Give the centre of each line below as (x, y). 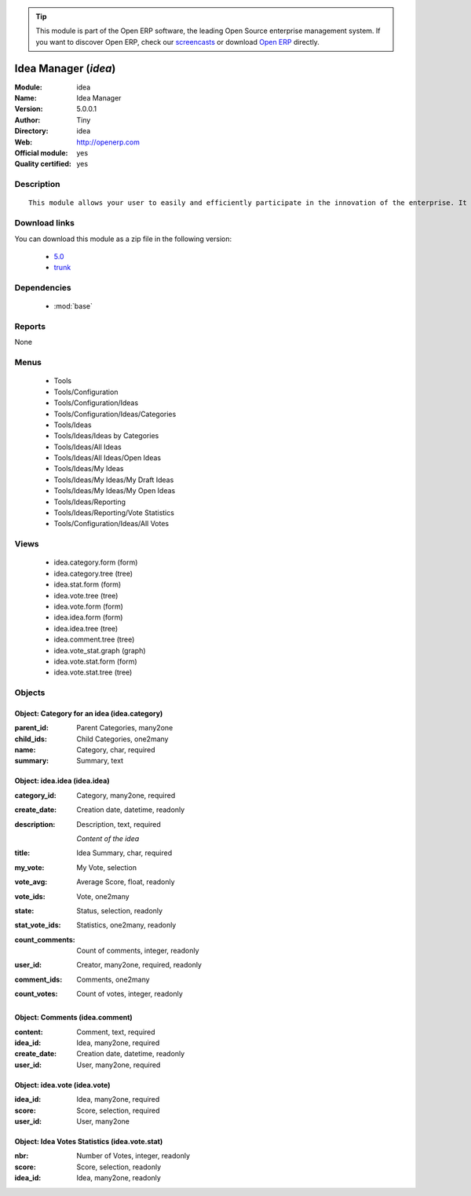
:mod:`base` (73, 306)
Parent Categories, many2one (125, 728)
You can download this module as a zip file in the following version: (123, 239)
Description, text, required (119, 824)
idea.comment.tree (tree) (94, 639)
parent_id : (31, 728)
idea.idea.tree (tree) (86, 628)
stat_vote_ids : (38, 925)
